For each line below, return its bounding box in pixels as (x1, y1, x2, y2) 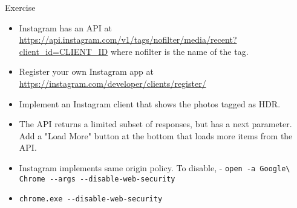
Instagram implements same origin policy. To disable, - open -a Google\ (19, 161, 290, 174)
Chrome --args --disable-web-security (19, 174, 175, 183)
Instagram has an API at (19, 21, 113, 34)
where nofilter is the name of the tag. (110, 45, 249, 57)
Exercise (5, 1, 36, 13)
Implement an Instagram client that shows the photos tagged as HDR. (19, 97, 281, 110)
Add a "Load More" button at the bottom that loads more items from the (19, 129, 293, 142)
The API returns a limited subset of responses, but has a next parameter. (19, 118, 292, 130)
